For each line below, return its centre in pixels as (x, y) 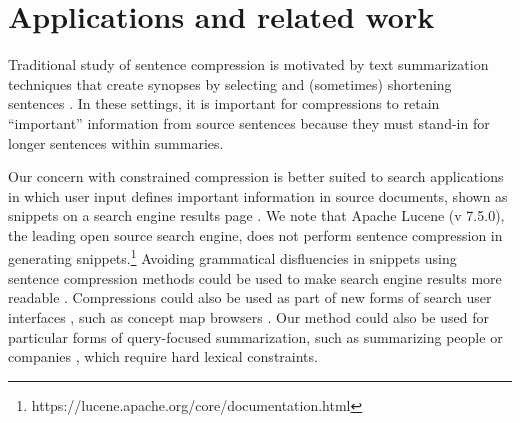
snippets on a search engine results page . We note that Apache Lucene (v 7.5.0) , (256, 215)
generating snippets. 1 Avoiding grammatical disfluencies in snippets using (232, 257)
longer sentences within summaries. (116, 142)
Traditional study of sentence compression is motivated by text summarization (248, 64)
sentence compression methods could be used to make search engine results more (255, 277)
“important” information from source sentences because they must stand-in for (249, 122)
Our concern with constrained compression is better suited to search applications (256, 176)
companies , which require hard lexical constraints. (163, 356)
